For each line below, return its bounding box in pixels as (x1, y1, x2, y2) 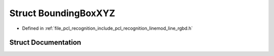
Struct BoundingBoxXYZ (9, 8, 115, 19)
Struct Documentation (9, 38, 81, 47)
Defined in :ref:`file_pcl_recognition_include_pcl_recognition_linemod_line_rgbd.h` (22, 25, 193, 31)
